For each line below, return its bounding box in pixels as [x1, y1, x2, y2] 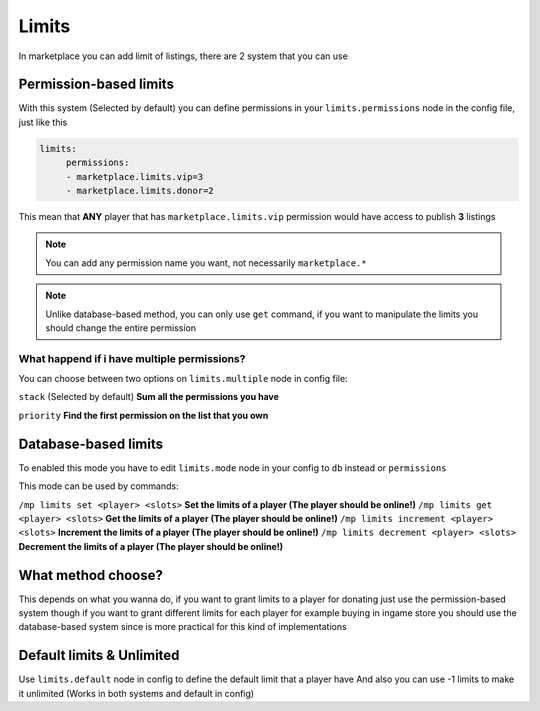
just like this [18, 116, 68, 128]
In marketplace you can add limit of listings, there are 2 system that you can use [18, 50, 349, 62]
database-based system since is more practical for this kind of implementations [18, 621, 347, 633]
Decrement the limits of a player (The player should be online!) [18, 540, 284, 552]
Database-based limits [18, 435, 164, 452]
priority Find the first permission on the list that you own [18, 409, 269, 421]
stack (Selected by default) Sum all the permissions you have [18, 391, 280, 403]
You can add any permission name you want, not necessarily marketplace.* [45, 256, 367, 269]
